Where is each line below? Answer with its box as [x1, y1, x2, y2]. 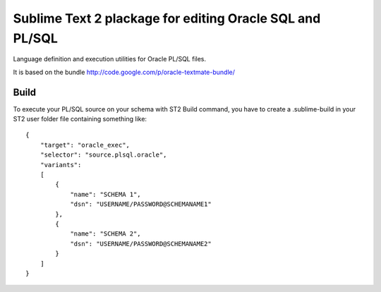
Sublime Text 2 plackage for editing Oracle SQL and [13, 11, 321, 26]
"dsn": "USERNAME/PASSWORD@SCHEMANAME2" [70, 240, 212, 248]
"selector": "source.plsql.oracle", [40, 151, 167, 159]
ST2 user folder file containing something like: [13, 115, 147, 123]
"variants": [40, 161, 82, 169]
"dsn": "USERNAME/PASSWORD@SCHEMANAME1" [70, 200, 212, 208]
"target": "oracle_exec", [40, 141, 131, 149]
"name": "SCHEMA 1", [70, 190, 141, 198]
